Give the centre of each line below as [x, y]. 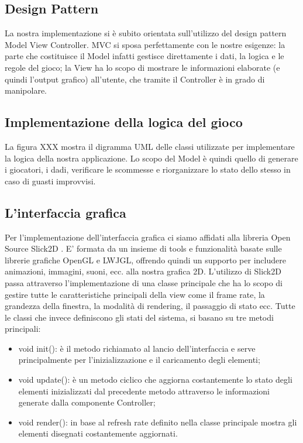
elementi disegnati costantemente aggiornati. [98, 433]
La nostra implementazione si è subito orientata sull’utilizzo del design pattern [146, 33]
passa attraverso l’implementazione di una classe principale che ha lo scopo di [144, 282]
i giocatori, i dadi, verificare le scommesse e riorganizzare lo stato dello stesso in [148, 169]
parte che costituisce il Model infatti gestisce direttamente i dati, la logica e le [144, 56]
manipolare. [26, 90]
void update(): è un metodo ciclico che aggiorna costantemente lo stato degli [155, 380]
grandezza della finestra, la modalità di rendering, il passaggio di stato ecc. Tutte [150, 306]
